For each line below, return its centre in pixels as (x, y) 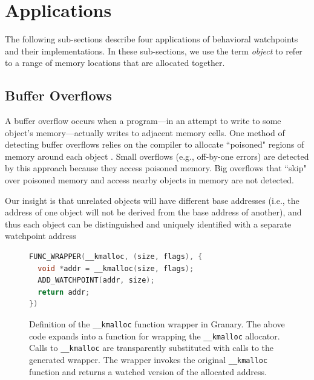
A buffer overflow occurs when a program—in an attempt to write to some (143, 121)
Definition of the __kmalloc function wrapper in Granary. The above (157, 324)
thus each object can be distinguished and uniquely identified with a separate (148, 224)
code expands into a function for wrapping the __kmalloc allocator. (155, 336)
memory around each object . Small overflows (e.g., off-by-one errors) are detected (157, 156)
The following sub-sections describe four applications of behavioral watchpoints (152, 39)
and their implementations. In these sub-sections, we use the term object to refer (154, 51)
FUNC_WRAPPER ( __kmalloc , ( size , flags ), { (116, 257)
